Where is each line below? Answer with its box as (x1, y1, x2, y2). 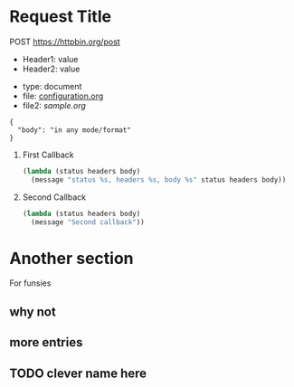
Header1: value (22, 53, 79, 64)
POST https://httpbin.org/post (9, 36, 120, 47)
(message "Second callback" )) (31, 217, 145, 227)
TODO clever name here (9, 365, 147, 381)
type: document (22, 80, 82, 91)
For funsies (9, 278, 52, 288)
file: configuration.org (22, 90, 104, 101)
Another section (9, 248, 134, 269)
